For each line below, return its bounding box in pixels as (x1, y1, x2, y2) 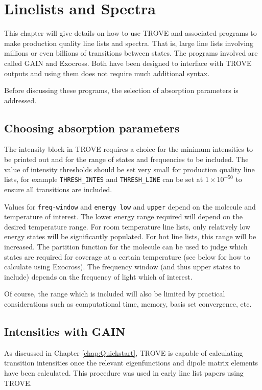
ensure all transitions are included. (4, 183, 112, 194)
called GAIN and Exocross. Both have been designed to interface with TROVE (4, 57, 252, 68)
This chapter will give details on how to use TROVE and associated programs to (4, 28, 257, 38)
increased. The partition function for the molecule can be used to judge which (4, 241, 248, 251)
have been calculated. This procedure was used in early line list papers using (4, 367, 244, 378)
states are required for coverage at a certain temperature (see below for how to (4, 251, 250, 262)
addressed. (4, 95, 37, 105)
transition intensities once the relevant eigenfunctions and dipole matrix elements (4, 357, 258, 368)
